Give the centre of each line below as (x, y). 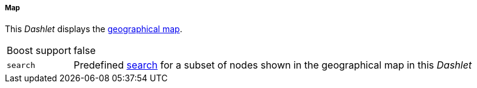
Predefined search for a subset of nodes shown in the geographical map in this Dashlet (273, 65)
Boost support (39, 51)
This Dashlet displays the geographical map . (94, 29)
